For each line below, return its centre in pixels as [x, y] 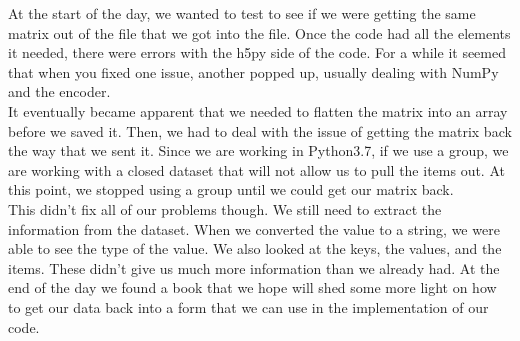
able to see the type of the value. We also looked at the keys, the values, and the [255, 248]
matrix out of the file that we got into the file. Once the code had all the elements [259, 32]
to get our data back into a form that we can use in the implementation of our [248, 306]
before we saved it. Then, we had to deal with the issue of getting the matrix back [260, 130]
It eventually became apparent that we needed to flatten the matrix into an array [258, 110]
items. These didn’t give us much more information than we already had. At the [254, 267]
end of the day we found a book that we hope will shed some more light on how [252, 287]
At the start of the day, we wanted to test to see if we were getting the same [242, 13]
